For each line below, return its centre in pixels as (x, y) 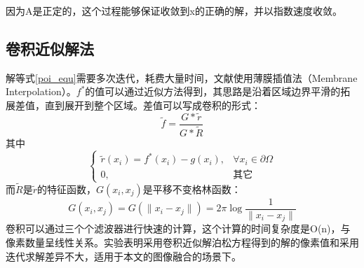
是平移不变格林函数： (192, 189)
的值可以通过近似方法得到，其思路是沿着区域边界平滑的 (213, 91)
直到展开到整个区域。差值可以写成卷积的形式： (153, 105)
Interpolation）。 (41, 91)
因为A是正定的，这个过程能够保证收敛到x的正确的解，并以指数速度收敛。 (174, 10)
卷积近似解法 (50, 48)
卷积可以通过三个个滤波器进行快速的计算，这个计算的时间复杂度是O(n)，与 (178, 228)
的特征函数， (66, 189)
